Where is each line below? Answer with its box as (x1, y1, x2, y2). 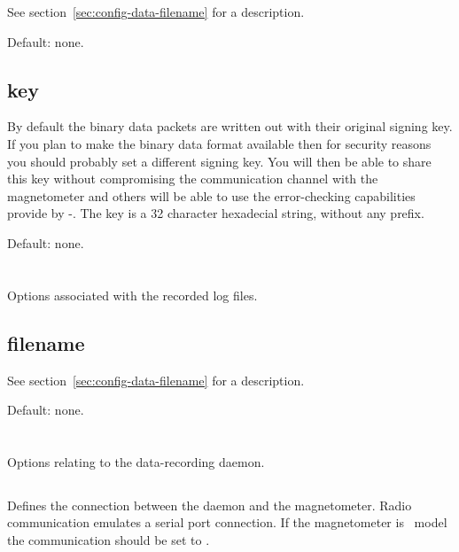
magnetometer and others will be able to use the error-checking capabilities (7, 186, 416, 205)
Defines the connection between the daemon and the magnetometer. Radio (7, 495, 412, 514)
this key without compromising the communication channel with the (7, 169, 378, 188)
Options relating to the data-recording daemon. (7, 452, 265, 470)
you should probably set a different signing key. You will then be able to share (7, 152, 432, 170)
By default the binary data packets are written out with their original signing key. (7, 117, 453, 136)
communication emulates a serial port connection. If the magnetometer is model (7, 513, 447, 532)
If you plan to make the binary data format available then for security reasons (7, 134, 432, 152)
